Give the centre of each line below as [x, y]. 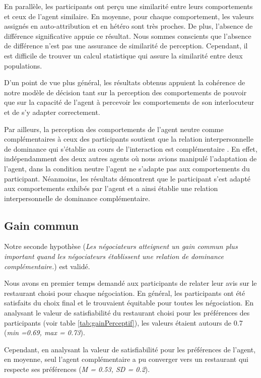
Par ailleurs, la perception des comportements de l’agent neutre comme [114, 129]
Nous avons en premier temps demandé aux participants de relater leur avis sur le [130, 283]
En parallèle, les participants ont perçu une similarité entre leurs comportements [128, 6]
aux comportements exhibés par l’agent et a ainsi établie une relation [111, 188]
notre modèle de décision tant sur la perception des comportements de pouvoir [125, 92]
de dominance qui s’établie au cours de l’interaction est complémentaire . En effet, [131, 148]
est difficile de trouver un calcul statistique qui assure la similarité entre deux [123, 55]
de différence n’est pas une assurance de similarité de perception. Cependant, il [126, 46]
